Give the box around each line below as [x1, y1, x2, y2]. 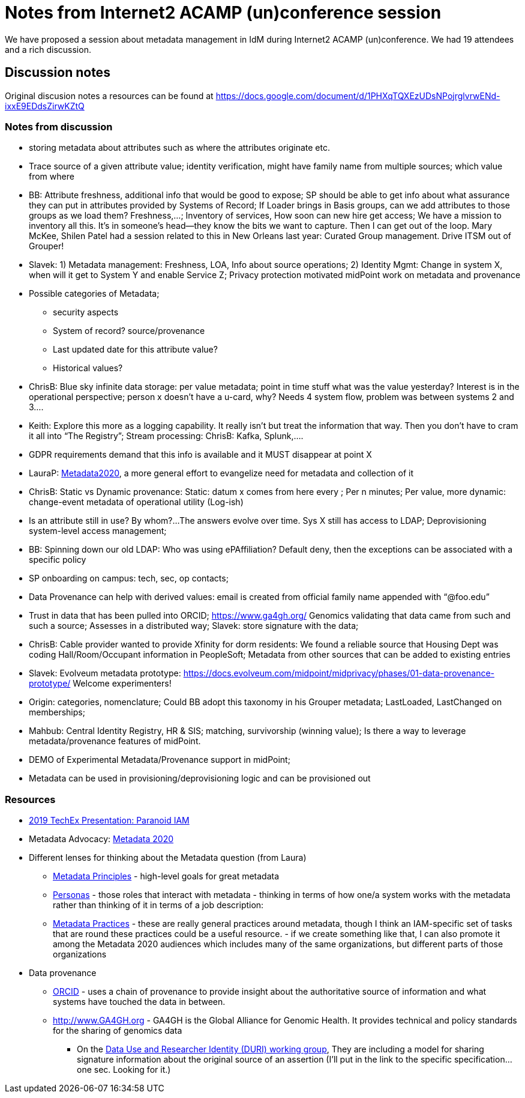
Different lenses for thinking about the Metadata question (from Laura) [29, 852, 307, 863]
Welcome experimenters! [73, 678, 172, 689]
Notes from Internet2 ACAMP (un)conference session [5, 2, 442, 23]
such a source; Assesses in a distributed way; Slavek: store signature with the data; [29, 620, 359, 631]
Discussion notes [5, 65, 110, 80]
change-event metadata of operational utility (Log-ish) [29, 497, 244, 508]
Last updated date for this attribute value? [53, 344, 218, 355]
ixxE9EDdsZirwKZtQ [5, 100, 85, 111]
